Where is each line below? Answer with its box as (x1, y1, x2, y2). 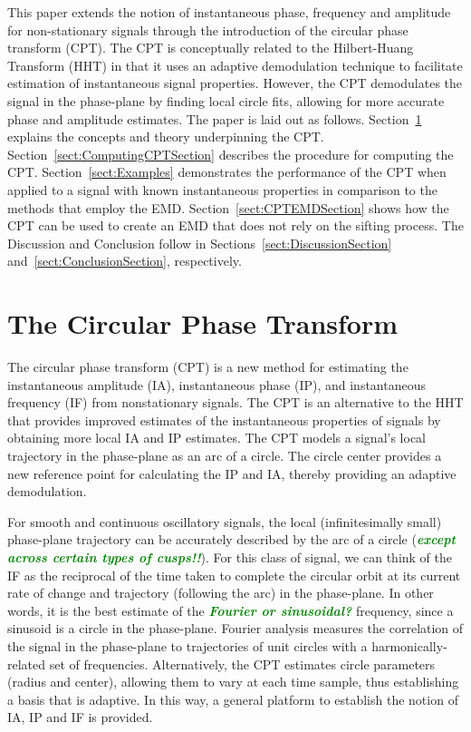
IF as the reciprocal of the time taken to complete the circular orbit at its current (7, 565, 461, 584)
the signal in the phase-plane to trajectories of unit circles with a (7, 636, 368, 655)
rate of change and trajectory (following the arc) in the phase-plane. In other (7, 583, 434, 602)
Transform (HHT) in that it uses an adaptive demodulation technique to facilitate (7, 55, 463, 74)
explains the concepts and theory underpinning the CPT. (7, 127, 324, 146)
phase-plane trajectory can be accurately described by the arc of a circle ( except (7, 530, 456, 549)
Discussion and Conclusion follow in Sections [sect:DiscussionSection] (7, 233, 392, 252)
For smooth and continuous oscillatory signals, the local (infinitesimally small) (7, 512, 442, 531)
